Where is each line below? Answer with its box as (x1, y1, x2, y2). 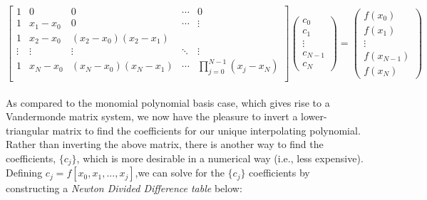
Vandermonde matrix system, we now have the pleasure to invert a (6, 109, 298, 124)
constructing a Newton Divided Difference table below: (6, 181, 242, 196)
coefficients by (249, 165, 310, 180)
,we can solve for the (135, 165, 225, 180)
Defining (6, 165, 43, 180)
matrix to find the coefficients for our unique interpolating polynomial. (52, 122, 361, 137)
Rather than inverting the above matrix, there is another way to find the (6, 137, 324, 152)
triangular (6, 122, 49, 137)
